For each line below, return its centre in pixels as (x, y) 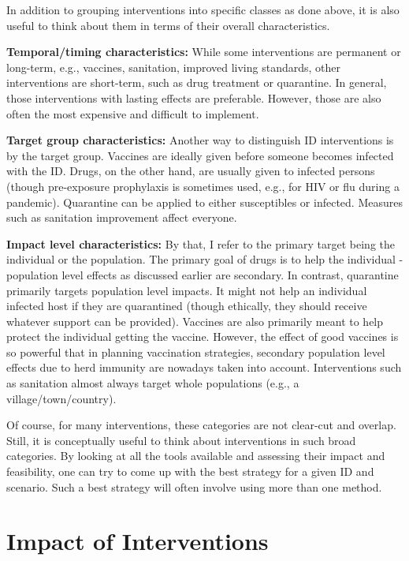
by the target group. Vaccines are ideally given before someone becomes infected (200, 155)
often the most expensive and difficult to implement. (133, 113)
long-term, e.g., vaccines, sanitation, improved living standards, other (173, 67)
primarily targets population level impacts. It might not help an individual (187, 290)
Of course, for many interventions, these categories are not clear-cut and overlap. (201, 425)
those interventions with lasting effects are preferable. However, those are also (194, 97)
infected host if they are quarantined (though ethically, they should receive (187, 306)
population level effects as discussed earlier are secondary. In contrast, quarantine (203, 274)
